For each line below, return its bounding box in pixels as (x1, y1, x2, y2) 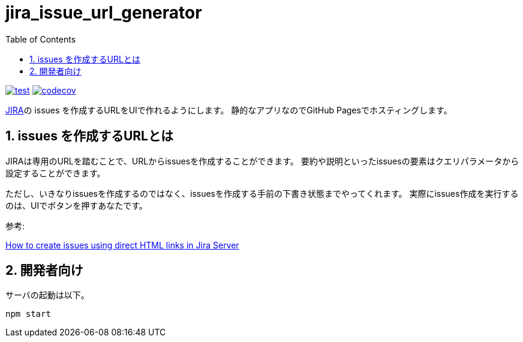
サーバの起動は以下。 (5, 290, 89, 301)
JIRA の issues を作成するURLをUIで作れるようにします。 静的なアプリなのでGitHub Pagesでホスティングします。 (5, 104, 452, 115)
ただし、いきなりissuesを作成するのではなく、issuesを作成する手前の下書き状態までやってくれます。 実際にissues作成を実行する (5, 188, 519, 199)
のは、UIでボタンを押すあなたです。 (5, 200, 148, 211)
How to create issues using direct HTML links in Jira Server (5, 239, 239, 250)
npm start (5, 309, 51, 319)
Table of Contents (5, 34, 76, 44)
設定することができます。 (5, 167, 106, 178)
